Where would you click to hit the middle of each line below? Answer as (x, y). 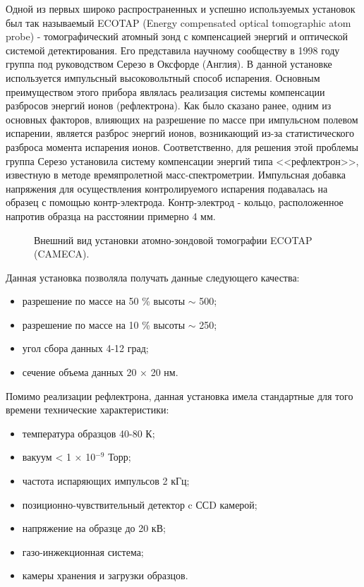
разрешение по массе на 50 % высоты (104, 301)
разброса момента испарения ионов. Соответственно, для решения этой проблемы (182, 146)
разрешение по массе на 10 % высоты (104, 324)
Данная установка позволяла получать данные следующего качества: (153, 277)
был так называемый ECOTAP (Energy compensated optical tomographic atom (178, 22)
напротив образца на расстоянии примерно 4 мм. (111, 216)
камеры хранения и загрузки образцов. (105, 575)
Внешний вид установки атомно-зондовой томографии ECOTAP (173, 240)
